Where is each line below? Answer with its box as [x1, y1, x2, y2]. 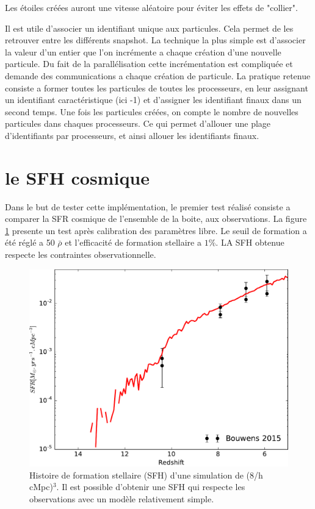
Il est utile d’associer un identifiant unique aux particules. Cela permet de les [5, 21, 294, 34]
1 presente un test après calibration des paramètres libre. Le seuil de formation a [5, 224, 307, 237]
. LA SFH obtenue [215, 236, 284, 249]
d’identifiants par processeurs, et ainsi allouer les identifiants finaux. [5, 129, 259, 141]
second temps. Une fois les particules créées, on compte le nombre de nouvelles [5, 105, 299, 118]
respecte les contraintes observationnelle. [5, 248, 156, 261]
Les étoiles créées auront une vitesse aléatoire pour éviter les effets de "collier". [5, 1, 298, 13]
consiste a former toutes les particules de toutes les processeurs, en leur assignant [5, 81, 308, 94]
